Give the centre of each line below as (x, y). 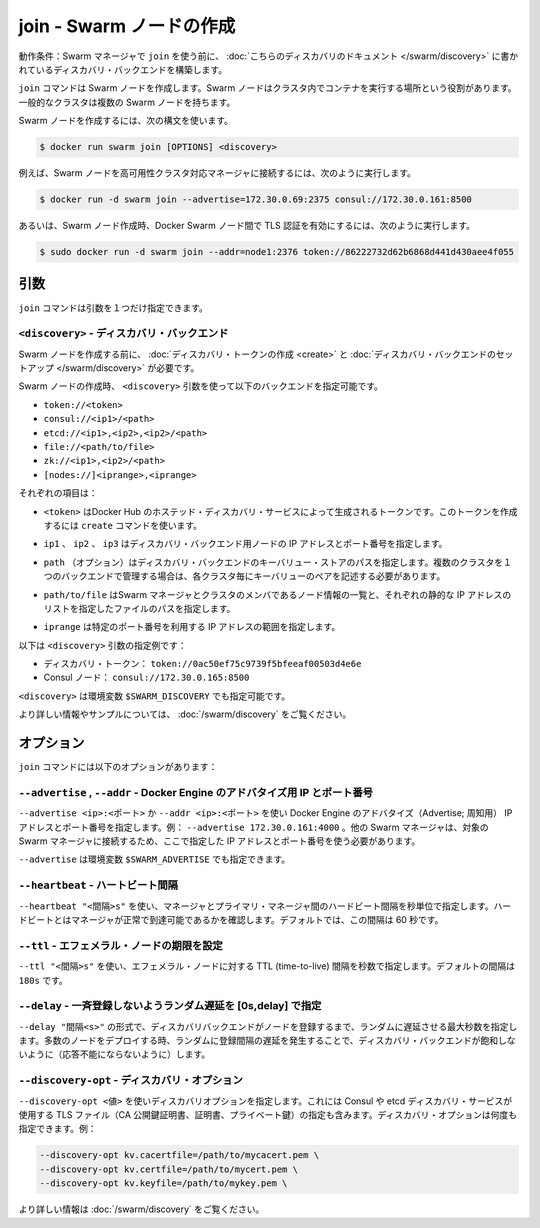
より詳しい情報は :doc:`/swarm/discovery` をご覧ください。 (141, 1209)
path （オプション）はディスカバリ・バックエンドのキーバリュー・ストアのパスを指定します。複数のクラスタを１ (277, 562)
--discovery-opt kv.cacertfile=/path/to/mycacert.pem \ (179, 1155)
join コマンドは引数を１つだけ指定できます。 (113, 307)
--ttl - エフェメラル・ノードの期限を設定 (121, 945)
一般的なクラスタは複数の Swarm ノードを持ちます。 (127, 102)
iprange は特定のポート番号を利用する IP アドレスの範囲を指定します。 (192, 627)
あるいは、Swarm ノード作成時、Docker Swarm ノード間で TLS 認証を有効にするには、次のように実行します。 (246, 226)
